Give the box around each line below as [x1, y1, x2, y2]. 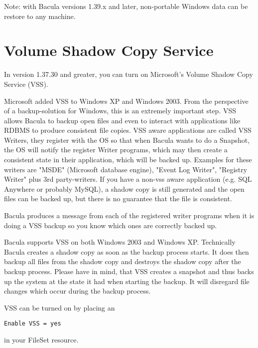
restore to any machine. [4, 10, 76, 21]
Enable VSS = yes [4, 320, 61, 328]
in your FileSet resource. [4, 335, 79, 345]
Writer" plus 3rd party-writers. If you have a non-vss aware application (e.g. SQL [4, 174, 252, 184]
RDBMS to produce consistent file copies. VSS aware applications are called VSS [4, 125, 252, 135]
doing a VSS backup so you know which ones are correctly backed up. [4, 220, 217, 230]
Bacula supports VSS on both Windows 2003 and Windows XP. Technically [4, 237, 236, 247]
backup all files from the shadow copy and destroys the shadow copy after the [4, 256, 241, 267]
